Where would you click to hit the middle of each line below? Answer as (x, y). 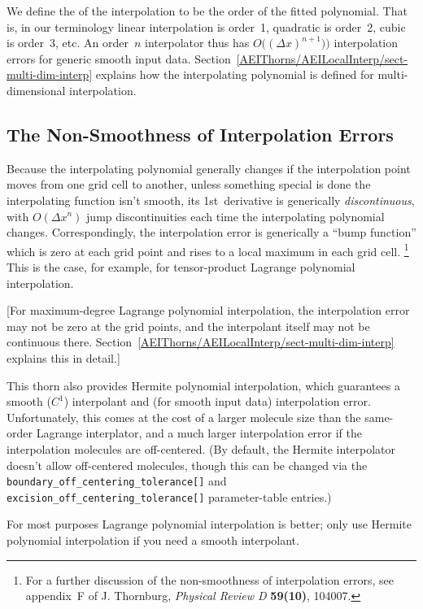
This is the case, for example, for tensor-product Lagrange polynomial (181, 266)
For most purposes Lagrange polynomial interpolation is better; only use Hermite (209, 524)
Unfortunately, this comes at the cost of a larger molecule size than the (184, 417)
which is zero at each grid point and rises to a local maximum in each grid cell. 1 (208, 250)
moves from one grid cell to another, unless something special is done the (189, 184)
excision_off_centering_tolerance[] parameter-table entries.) (169, 496)
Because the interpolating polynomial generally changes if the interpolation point (209, 168)
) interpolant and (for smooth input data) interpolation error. (217, 401)
